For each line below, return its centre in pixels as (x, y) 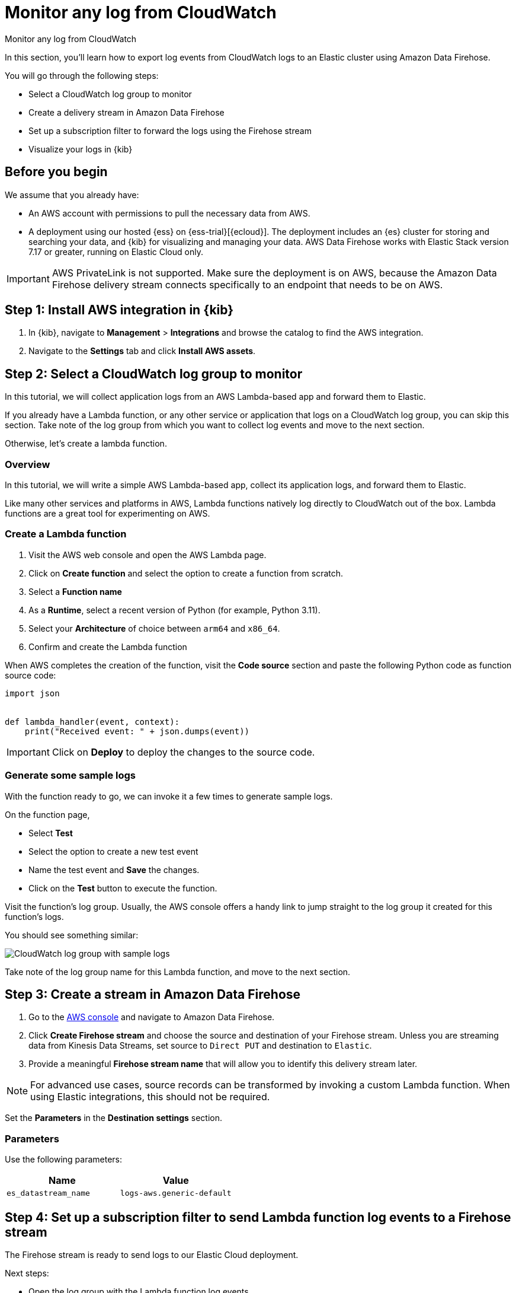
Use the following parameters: (64, 1160)
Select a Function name (75, 591)
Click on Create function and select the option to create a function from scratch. (186, 573)
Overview (28, 464)
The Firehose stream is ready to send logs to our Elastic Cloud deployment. (152, 1254)
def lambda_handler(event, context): (92, 722)
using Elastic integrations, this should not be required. (150, 1097)
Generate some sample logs (70, 776)
